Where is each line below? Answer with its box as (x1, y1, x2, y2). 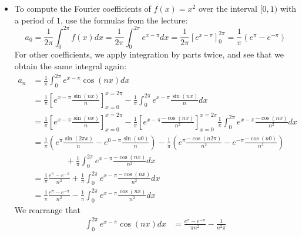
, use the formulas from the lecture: (61, 14, 188, 26)
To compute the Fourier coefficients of (14, 2, 151, 14)
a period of (14, 14, 54, 26)
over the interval (198, 2, 257, 14)
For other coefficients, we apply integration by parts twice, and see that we (14, 48, 284, 60)
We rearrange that (14, 203, 80, 215)
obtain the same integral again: (14, 60, 127, 72)
